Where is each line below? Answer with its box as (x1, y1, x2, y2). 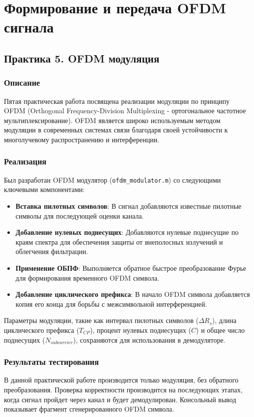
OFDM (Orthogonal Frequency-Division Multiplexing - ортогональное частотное (4, 105, 246, 116)
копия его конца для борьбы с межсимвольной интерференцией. (15, 298, 207, 309)
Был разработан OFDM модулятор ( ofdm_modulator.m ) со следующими (4, 174, 221, 185)
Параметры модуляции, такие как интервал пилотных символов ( (4, 315, 199, 325)
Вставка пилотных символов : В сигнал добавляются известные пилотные (15, 201, 242, 211)
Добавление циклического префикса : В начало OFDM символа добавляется (15, 289, 250, 299)
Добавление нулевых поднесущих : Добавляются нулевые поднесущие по (15, 227, 239, 237)
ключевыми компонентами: (4, 184, 85, 194)
